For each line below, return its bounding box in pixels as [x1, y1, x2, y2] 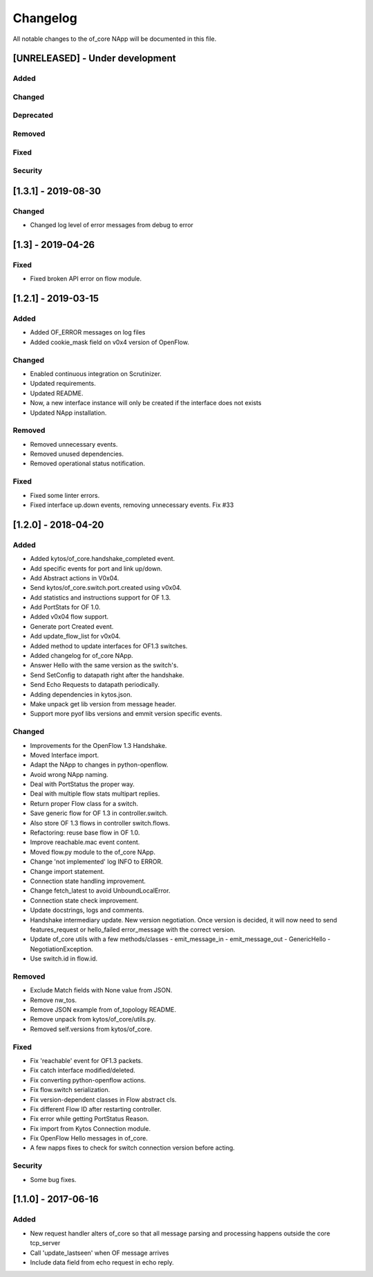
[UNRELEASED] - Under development [12, 53, 176, 64]
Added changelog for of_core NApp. [30, 652, 133, 660]
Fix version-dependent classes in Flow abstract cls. [30, 1095, 177, 1104]
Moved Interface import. [30, 751, 99, 759]
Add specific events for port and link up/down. [30, 564, 162, 573]
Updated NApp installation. [30, 409, 107, 417]
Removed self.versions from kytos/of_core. [30, 1025, 153, 1033]
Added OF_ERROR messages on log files [30, 328, 146, 337]
